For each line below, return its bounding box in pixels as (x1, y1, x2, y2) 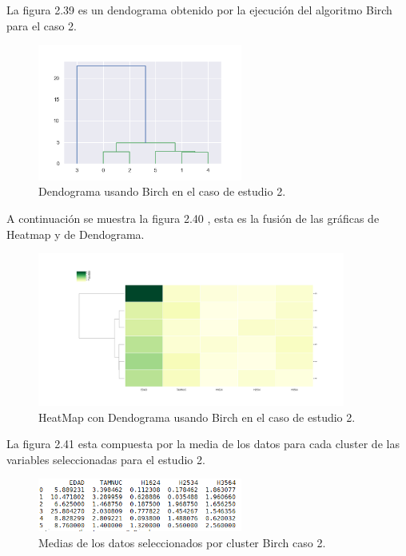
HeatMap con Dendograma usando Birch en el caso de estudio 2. (38, 408, 356, 425)
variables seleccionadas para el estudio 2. (6, 451, 205, 467)
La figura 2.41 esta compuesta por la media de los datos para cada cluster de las (6, 435, 400, 452)
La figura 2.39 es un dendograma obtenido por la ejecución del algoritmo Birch (6, 2, 392, 18)
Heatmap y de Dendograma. (6, 225, 145, 242)
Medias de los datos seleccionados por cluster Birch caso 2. (38, 534, 326, 550)
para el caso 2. (6, 17, 77, 34)
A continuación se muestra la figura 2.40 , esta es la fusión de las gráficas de (6, 209, 380, 226)
